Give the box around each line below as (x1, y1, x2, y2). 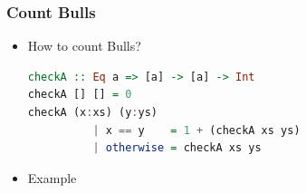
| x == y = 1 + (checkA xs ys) (92, 123, 301, 137)
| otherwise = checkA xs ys (92, 141, 262, 155)
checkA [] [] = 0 (27, 88, 132, 101)
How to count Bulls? (27, 36, 141, 55)
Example (27, 168, 77, 187)
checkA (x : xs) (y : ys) (27, 106, 158, 119)
